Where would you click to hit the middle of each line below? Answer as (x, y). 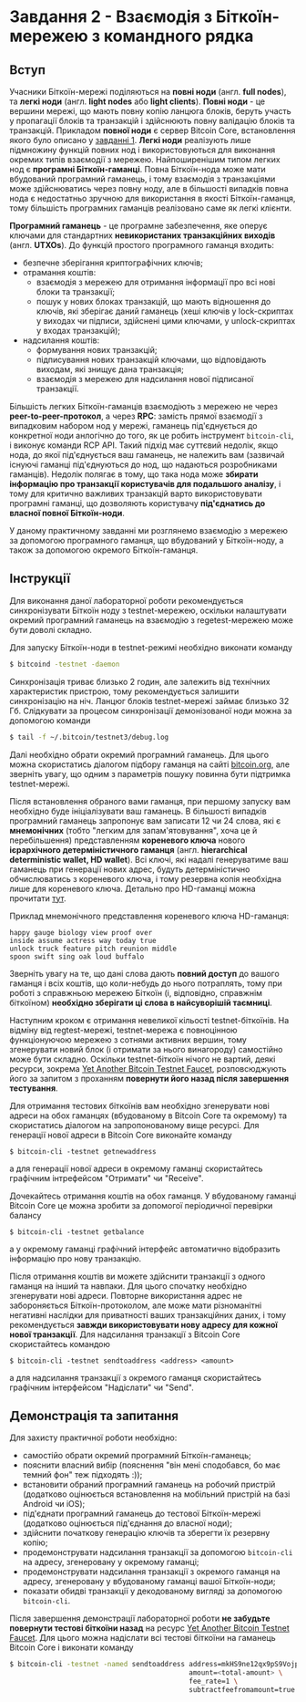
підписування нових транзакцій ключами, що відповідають (151, 359)
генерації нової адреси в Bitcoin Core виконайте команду (121, 1135)
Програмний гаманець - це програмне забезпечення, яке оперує (138, 226)
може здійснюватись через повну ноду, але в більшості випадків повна (149, 188)
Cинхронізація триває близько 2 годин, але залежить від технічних (140, 681)
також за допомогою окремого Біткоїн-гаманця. (104, 550)
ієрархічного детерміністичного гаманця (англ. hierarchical (128, 849)
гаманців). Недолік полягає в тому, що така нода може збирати (134, 474)
